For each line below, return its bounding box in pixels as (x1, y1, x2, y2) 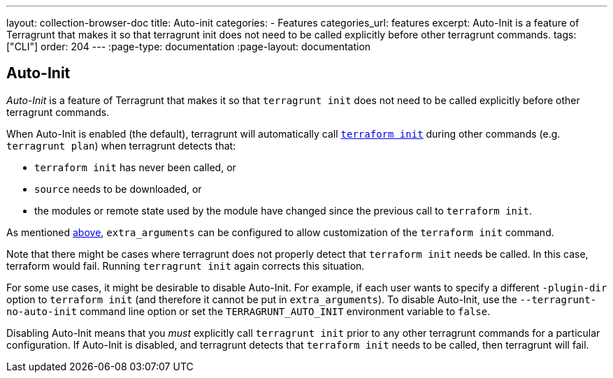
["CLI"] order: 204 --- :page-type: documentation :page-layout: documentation (6, 41, 371, 52)
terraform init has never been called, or (34, 161, 236, 173)
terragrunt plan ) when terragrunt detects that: (6, 139, 236, 152)
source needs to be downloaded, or (34, 182, 202, 195)
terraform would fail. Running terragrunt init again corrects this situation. (6, 259, 365, 272)
